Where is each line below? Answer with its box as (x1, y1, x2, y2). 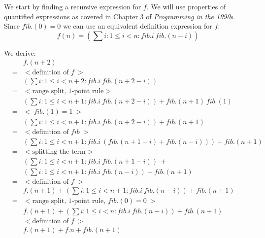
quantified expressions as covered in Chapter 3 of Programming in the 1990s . (4, 11, 235, 21)
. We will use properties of (146, 1, 226, 11)
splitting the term (32, 148, 86, 155)
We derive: (4, 47, 36, 58)
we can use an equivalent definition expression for (63, 21, 212, 31)
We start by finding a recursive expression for (4, 1, 141, 11)
